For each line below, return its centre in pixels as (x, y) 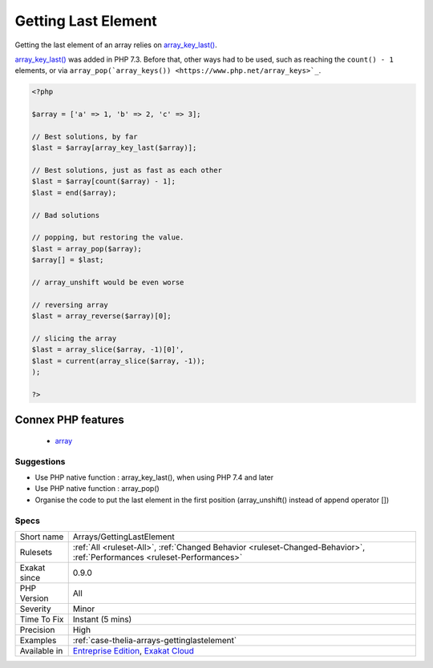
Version (34, 598)
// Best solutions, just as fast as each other (127, 171)
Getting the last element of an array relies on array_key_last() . (116, 45)
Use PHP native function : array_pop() (97, 489)
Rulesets (36, 552)
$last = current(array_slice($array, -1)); (119, 361)
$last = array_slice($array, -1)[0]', (108, 350)
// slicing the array (74, 338)
